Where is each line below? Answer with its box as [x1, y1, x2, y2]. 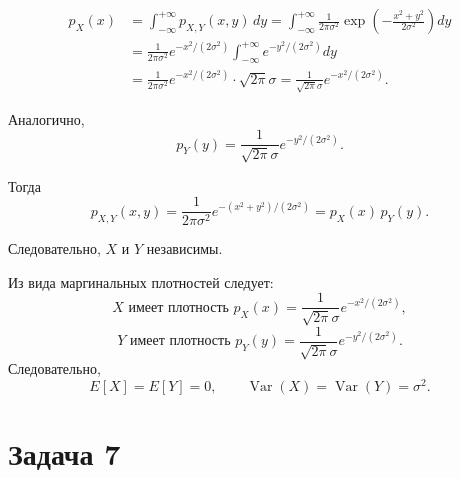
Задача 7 [8, 433, 121, 474]
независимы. [146, 238, 223, 259]
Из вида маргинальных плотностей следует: [8, 271, 274, 292]
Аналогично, [8, 108, 85, 129]
